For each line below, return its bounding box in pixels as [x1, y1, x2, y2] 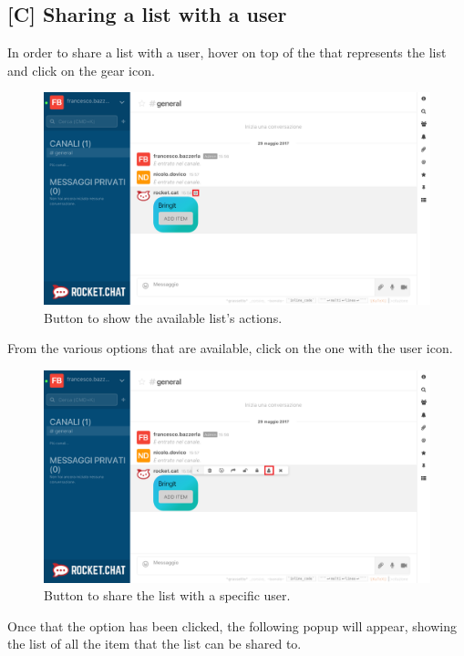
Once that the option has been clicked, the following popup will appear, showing [7, 616, 457, 635]
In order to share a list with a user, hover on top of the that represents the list [7, 43, 447, 62]
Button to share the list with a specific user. [44, 586, 291, 605]
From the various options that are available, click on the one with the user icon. [7, 338, 453, 358]
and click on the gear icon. [7, 60, 155, 79]
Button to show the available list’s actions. [44, 307, 283, 327]
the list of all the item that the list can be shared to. [7, 634, 302, 653]
